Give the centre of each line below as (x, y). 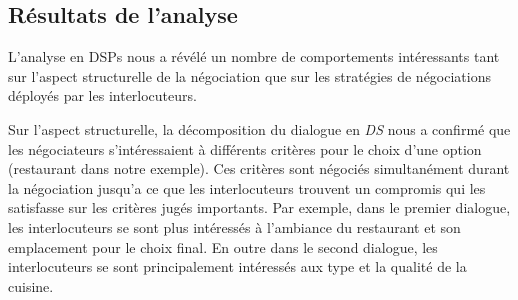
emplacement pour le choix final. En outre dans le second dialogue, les (223, 246)
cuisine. (31, 285)
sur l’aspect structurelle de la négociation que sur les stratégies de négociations (249, 75)
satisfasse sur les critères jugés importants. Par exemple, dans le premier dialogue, (259, 207)
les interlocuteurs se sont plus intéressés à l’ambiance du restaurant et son (234, 226)
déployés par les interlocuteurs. (102, 95)
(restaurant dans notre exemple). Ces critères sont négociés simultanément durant (259, 168)
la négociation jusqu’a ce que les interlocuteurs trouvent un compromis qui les (247, 187)
